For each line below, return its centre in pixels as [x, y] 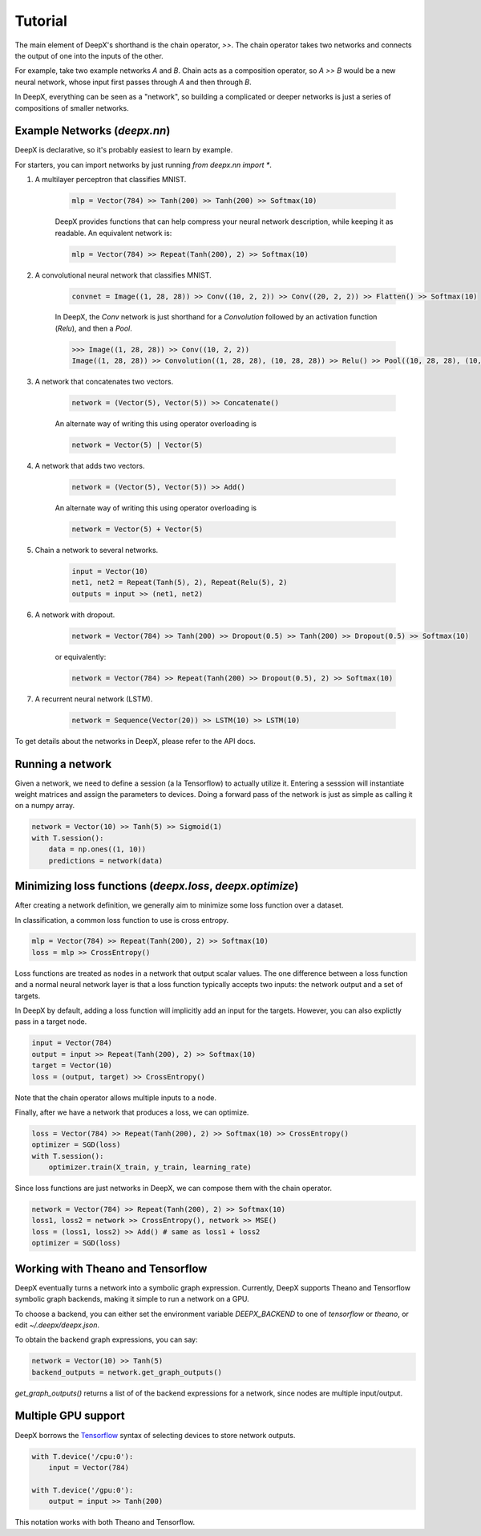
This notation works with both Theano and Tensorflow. [105, 1522]
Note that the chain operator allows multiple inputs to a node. [115, 1097]
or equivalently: [81, 656]
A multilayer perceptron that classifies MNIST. [111, 180]
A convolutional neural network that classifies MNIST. [123, 275]
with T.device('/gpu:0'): [83, 1490]
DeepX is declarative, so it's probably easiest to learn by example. [124, 150]
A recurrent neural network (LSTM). [94, 699]
